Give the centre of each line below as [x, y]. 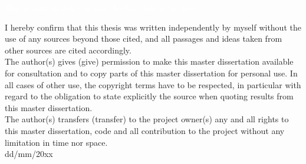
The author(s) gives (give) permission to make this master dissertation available [149, 61]
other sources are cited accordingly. [68, 50]
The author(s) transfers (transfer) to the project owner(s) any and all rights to [147, 119]
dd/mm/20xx [29, 154]
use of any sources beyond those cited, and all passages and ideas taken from [144, 39]
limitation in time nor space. [56, 142]
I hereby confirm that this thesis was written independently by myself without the [153, 27]
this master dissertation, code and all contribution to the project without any [145, 130]
